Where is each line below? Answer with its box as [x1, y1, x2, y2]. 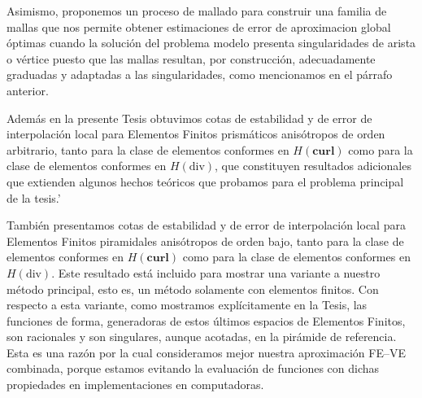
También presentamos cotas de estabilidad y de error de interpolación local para [7, 216, 406, 234]
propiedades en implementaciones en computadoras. [7, 376, 264, 393]
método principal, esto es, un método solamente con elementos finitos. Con [7, 280, 379, 297]
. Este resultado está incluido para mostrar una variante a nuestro [51, 264, 381, 281]
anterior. [7, 81, 49, 98]
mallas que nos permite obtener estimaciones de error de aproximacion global [7, 18, 391, 35]
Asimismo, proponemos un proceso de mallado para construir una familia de [7, 2, 387, 19]
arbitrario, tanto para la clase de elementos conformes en [7, 141, 289, 158]
